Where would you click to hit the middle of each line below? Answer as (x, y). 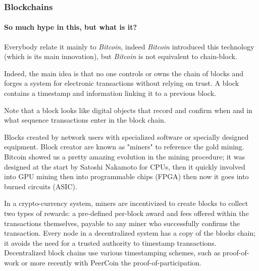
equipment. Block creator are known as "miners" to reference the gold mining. (124, 147)
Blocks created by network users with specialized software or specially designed (126, 137)
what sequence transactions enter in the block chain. (85, 120)
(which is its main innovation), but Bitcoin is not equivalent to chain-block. (121, 56)
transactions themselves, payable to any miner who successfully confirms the (122, 223)
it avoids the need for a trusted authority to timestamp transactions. (110, 242)
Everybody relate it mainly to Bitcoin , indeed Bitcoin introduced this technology (129, 46)
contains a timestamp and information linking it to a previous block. (110, 93)
